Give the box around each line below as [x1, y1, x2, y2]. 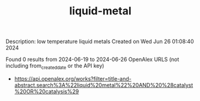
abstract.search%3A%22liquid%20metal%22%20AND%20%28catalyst [14, 81, 193, 88]
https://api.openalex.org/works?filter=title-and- [14, 75, 132, 82]
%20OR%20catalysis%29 [14, 88, 79, 95]
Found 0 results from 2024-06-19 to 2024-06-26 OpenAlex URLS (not [5, 56, 180, 63]
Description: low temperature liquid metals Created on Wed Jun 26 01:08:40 [5, 38, 194, 45]
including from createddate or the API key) [5, 62, 105, 71]
